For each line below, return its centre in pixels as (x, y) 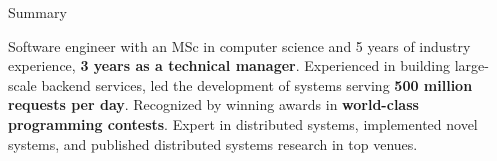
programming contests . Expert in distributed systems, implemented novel (243, 123)
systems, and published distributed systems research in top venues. (213, 143)
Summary (37, 12)
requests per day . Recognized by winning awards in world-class (213, 104)
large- (471, 65)
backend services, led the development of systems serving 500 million (257, 84)
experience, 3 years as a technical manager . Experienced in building (229, 65)
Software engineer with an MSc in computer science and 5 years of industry (239, 45)
